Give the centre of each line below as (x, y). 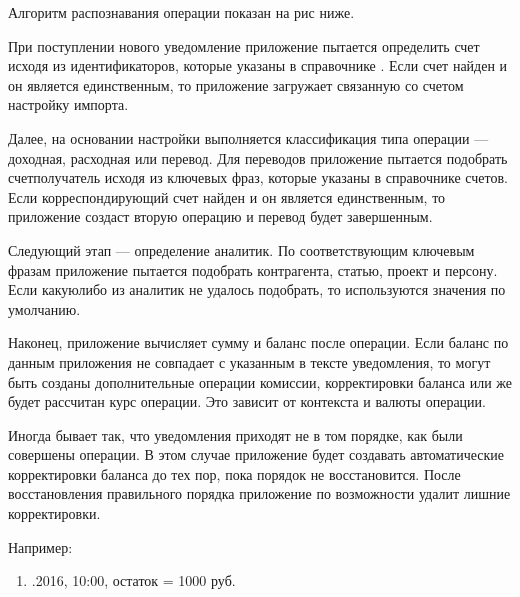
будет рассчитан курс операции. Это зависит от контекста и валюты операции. (247, 401)
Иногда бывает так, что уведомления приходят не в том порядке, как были (235, 434)
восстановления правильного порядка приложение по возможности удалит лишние (259, 493)
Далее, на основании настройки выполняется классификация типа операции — (248, 137)
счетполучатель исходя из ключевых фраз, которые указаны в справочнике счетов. (258, 177)
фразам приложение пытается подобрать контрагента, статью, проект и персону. (253, 269)
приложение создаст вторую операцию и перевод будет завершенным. (220, 216)
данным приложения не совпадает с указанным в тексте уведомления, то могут (249, 361)
